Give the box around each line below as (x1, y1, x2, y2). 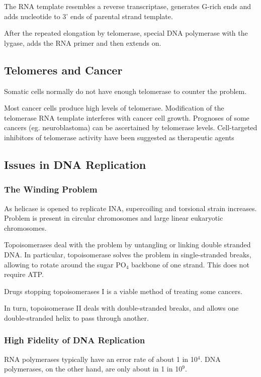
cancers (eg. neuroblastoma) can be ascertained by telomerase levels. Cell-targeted (4, 122, 257, 133)
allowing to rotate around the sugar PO (4, 259, 126, 269)
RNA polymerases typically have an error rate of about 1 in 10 (4, 353, 198, 364)
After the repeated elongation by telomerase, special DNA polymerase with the (4, 28, 248, 38)
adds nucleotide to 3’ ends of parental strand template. (4, 11, 173, 21)
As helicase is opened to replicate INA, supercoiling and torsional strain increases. (4, 203, 257, 213)
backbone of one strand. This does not (131, 259, 249, 269)
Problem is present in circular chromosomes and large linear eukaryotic (4, 213, 223, 223)
